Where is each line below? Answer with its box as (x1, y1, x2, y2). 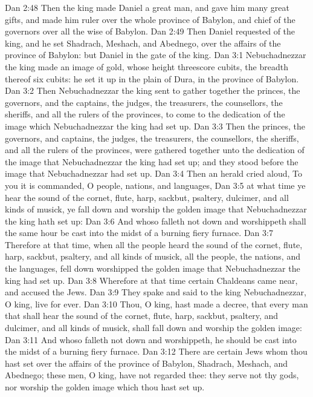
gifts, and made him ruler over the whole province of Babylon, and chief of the (5, 13, 295, 25)
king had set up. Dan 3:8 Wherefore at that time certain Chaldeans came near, (5, 274, 298, 286)
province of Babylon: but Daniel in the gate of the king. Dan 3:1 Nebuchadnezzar (5, 48, 306, 61)
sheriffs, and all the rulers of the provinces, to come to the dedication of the (5, 108, 285, 120)
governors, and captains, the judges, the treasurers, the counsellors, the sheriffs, (5, 131, 299, 144)
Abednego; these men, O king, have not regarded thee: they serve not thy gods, (5, 369, 299, 381)
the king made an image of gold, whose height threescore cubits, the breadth (5, 60, 288, 73)
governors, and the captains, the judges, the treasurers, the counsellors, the (5, 96, 283, 108)
